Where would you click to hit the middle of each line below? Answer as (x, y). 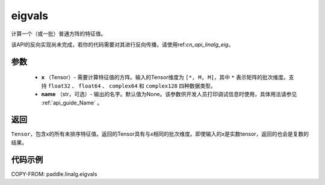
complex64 (123, 86)
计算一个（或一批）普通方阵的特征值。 (59, 34)
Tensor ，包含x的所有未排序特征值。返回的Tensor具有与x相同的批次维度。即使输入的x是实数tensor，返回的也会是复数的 (160, 134)
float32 (59, 86)
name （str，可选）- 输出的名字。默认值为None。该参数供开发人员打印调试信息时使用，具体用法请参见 (169, 94)
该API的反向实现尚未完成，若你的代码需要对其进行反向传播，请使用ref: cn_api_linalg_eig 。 (122, 44)
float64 (90, 86)
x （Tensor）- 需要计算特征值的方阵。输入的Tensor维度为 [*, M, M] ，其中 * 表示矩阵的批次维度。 (165, 77)
